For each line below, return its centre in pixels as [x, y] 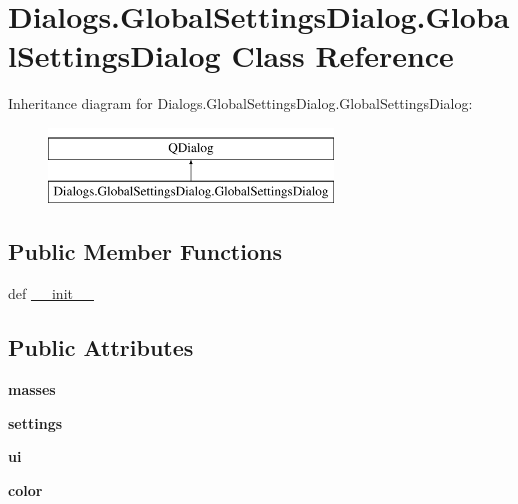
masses [32, 389]
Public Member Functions [145, 251]
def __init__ [51, 293]
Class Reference [342, 55]
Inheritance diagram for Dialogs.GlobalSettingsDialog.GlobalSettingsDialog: [240, 103]
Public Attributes [101, 347]
